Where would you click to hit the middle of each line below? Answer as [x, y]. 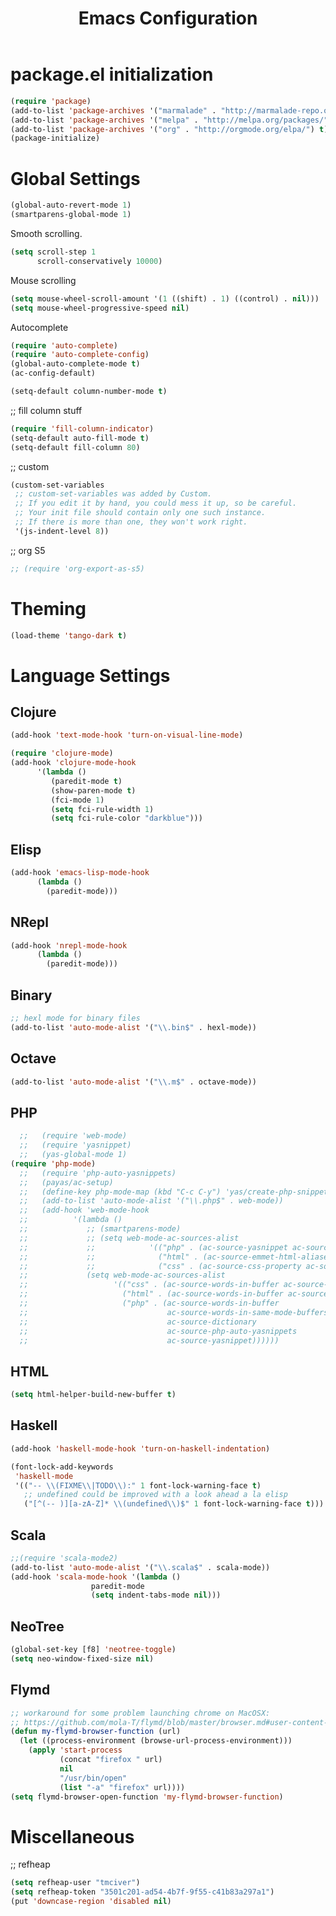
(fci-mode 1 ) [77, 800]
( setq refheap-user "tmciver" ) [75, 1883]
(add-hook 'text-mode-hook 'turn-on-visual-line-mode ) [127, 735]
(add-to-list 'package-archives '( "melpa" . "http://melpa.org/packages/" [169, 120]
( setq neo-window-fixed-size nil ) [82, 1659]
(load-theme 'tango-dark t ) [69, 635]
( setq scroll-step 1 [53, 252]
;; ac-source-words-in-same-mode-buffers [174, 1312]
